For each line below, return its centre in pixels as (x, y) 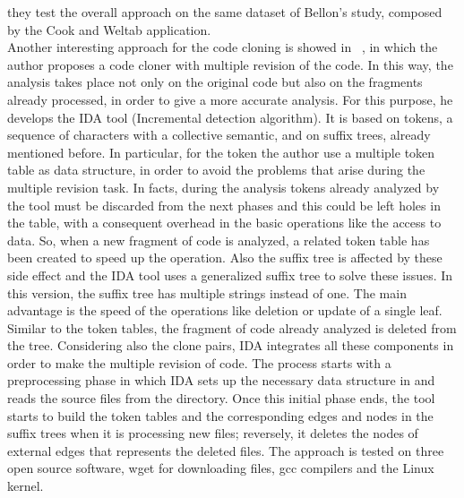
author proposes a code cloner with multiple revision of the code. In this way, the (230, 64)
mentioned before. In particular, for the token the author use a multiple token (221, 152)
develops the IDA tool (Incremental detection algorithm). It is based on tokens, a (230, 117)
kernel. (26, 486)
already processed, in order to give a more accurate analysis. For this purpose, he (230, 99)
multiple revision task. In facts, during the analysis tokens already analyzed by (223, 187)
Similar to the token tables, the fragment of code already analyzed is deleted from (232, 327)
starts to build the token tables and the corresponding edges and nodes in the (220, 415)
